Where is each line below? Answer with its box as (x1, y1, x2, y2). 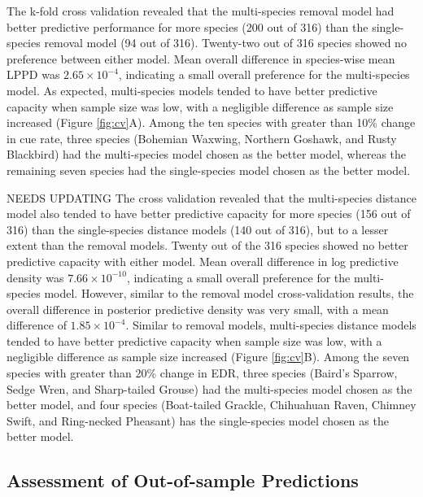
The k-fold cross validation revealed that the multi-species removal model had (7, 2, 395, 19)
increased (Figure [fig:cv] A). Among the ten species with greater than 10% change (7, 114, 416, 131)
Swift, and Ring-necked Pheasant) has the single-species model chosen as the (7, 412, 389, 429)
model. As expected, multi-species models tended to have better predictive (7, 81, 377, 98)
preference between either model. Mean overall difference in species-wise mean (7, 50, 395, 67)
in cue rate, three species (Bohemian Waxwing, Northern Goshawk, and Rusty (7, 129, 397, 146)
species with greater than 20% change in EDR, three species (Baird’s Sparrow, (7, 364, 398, 381)
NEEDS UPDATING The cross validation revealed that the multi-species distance (7, 189, 416, 206)
